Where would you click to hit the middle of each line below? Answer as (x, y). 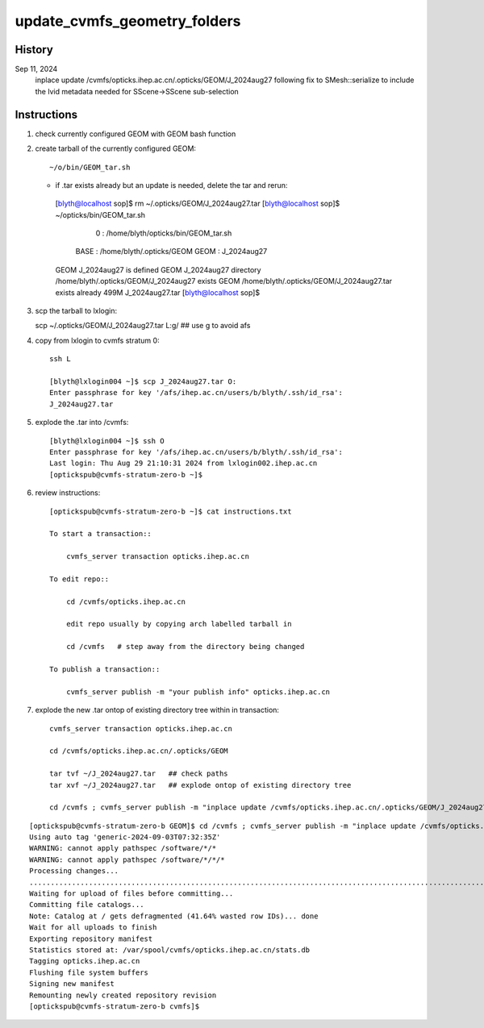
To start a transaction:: (101, 534)
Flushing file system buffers (89, 972)
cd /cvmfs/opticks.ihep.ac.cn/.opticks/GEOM (139, 751)
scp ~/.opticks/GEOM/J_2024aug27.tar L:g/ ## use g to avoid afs (143, 326)
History (34, 50)
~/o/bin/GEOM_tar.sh (90, 167)
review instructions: (68, 493)
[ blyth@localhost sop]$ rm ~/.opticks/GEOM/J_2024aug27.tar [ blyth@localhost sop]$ (198, 204)
